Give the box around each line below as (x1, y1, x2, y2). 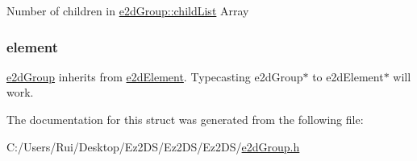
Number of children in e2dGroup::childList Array (6, 2, 249, 19)
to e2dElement (312, 68, 384, 85)
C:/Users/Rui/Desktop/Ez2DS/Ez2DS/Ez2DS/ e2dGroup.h (6, 138, 300, 155)
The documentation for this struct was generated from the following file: (6, 111, 364, 127)
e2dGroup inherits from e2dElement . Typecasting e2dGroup (6, 68, 303, 85)
